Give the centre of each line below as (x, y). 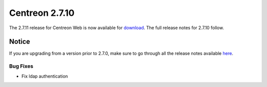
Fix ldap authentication (45, 76)
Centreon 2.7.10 (42, 13)
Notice (20, 42)
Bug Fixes (21, 66)
